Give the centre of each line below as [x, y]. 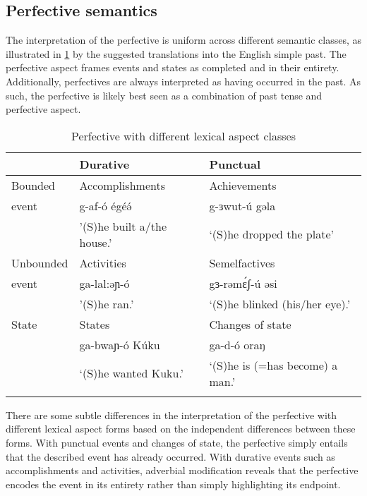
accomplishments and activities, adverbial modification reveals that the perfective [182, 470]
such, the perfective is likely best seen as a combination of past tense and [164, 95]
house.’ [96, 242]
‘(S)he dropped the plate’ [271, 234]
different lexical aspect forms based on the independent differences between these [181, 429]
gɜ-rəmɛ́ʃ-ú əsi [243, 283]
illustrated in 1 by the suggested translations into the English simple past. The [176, 53]
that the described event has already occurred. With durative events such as [170, 456]
